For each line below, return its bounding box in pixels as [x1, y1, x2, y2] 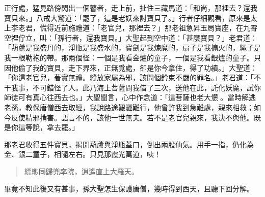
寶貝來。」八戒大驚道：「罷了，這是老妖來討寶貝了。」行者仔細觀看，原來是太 [4, 12, 257, 23]
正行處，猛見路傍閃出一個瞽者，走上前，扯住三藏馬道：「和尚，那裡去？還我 [4, 3, 257, 13]
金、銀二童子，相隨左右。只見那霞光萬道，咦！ [4, 149, 161, 159]
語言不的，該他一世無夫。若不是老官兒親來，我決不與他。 [61, 112, 254, 122]
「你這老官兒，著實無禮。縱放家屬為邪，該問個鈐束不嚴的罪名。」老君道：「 [4, 72, 254, 83]
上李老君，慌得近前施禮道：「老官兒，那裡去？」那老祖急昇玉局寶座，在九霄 [4, 22, 257, 33]
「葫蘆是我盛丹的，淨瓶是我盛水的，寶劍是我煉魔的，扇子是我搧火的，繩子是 [4, 42, 261, 53]
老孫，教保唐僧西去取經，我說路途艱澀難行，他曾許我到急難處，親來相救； [4, 102, 254, 112]
